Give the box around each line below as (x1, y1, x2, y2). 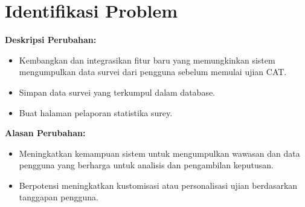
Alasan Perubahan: (5, 126, 86, 139)
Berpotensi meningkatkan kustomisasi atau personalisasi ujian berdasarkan (19, 179, 298, 191)
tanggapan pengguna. (19, 191, 98, 203)
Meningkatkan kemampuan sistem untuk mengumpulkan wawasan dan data (19, 146, 300, 159)
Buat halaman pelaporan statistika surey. (19, 106, 173, 119)
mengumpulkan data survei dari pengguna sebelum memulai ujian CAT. (19, 65, 287, 78)
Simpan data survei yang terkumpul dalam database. (19, 85, 216, 98)
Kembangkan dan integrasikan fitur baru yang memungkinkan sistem (19, 53, 275, 66)
